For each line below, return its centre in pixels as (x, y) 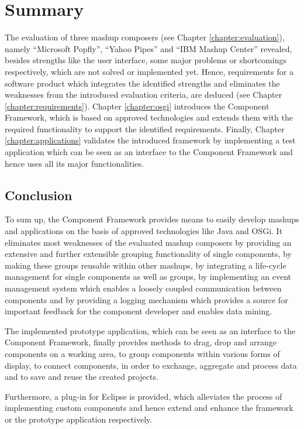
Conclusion (39, 195)
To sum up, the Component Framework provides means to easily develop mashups (152, 219)
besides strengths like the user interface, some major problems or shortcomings (146, 60)
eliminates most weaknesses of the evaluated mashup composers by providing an (148, 242)
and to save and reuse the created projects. (82, 377)
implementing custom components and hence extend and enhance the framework (149, 408)
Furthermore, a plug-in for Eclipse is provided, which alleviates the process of (144, 396)
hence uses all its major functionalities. (74, 163)
